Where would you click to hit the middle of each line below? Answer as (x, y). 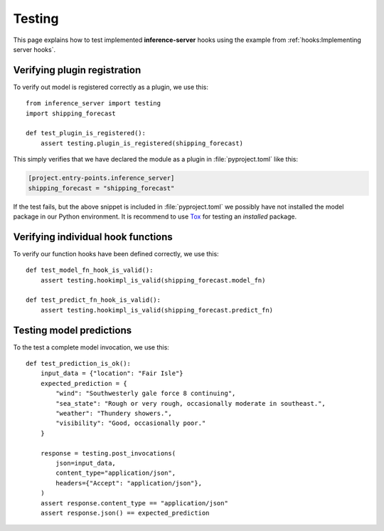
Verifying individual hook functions (93, 237)
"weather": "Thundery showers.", (114, 414)
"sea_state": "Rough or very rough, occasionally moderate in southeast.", (191, 403)
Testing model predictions (72, 330)
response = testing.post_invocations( (108, 453)
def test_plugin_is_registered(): (86, 133)
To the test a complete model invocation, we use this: (91, 347)
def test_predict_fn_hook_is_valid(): (94, 300)
